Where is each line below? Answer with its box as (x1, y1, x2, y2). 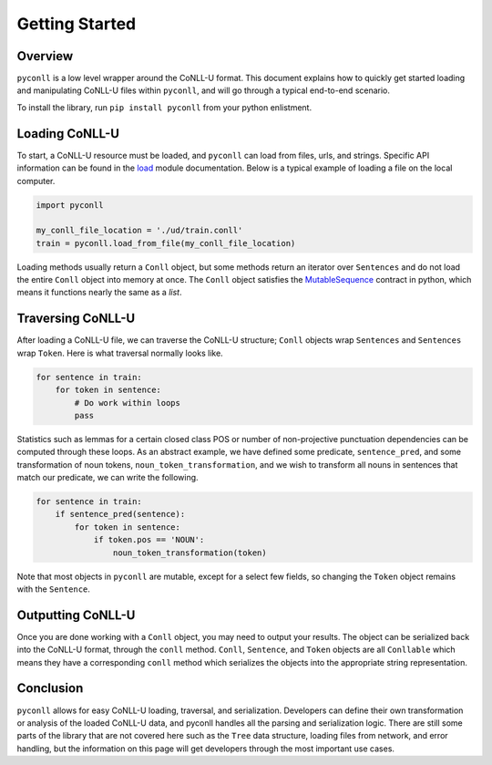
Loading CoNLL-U (16, 126, 120, 141)
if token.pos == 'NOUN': (93, 534, 205, 545)
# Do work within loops (74, 398, 181, 408)
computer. (16, 175, 56, 186)
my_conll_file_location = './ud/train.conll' (36, 225, 243, 236)
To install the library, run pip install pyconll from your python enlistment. (16, 101, 313, 113)
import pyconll (36, 200, 104, 210)
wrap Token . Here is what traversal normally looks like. (16, 347, 223, 358)
